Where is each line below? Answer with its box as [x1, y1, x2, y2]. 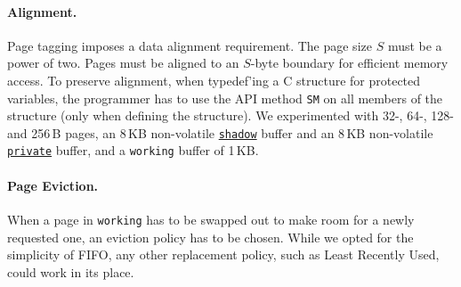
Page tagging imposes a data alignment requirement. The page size [7, 36, 372, 54]
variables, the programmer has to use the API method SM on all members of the [7, 88, 443, 107]
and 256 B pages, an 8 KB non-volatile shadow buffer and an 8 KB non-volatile [7, 123, 433, 142]
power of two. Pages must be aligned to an [7, 53, 239, 72]
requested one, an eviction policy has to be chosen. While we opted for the [7, 227, 414, 246]
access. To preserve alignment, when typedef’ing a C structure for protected [7, 70, 421, 89]
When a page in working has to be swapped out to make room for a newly [7, 209, 415, 228]
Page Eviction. [7, 176, 99, 194]
